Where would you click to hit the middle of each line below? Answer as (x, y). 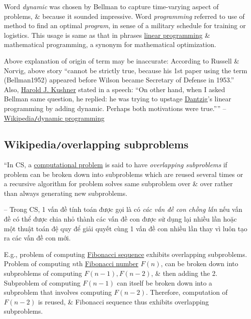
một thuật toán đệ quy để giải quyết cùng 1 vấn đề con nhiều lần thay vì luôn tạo (126, 228)
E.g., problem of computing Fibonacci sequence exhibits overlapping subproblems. (125, 254)
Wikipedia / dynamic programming (54, 118)
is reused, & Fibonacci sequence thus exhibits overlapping (123, 301)
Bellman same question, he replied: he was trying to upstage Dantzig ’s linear (118, 99)
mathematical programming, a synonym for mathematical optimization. (110, 44)
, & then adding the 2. (184, 273)
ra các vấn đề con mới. (37, 238)
